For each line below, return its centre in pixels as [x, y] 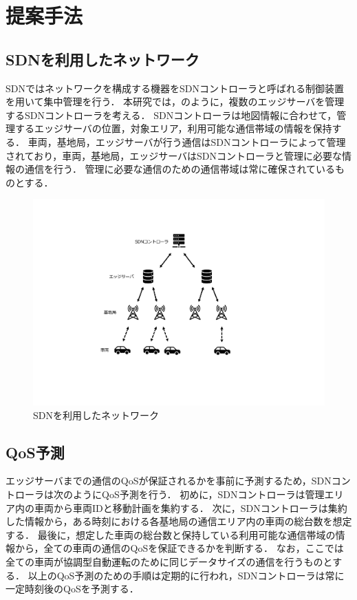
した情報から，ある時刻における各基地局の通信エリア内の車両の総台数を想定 [179, 521]
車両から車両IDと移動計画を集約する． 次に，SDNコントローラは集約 [191, 507]
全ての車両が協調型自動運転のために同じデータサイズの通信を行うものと [169, 561]
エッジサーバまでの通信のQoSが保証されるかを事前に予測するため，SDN [169, 481]
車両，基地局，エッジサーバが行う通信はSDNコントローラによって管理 [187, 141]
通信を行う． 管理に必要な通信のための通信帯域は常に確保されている [180, 169]
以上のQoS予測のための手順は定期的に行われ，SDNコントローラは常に [186, 575]
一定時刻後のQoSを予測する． [72, 589]
